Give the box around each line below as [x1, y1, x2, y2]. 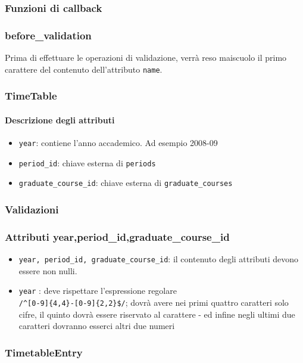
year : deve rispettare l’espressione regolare [18, 284, 177, 297]
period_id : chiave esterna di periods [18, 156, 156, 169]
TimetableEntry [5, 345, 83, 359]
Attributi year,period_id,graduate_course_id [5, 229, 230, 244]
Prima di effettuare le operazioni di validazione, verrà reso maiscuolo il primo [5, 51, 287, 64]
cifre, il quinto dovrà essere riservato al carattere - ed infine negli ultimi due [18, 308, 295, 320]
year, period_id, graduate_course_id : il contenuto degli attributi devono [18, 252, 298, 265]
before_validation [5, 27, 92, 42]
